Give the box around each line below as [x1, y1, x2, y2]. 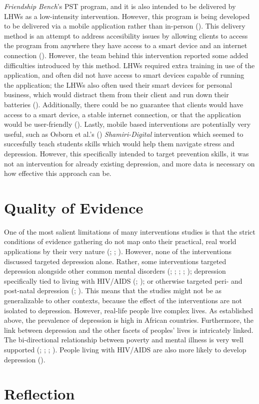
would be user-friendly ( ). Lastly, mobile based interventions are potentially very [4, 119, 251, 129]
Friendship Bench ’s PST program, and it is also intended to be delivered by [4, 1, 236, 11]
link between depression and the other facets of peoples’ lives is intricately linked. [4, 324, 253, 335]
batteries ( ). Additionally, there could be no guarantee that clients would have [4, 99, 243, 109]
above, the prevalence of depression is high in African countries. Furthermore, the [4, 315, 253, 325]
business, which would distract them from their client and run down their [4, 89, 229, 100]
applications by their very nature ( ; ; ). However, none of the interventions [4, 246, 231, 256]
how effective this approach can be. [4, 168, 111, 178]
